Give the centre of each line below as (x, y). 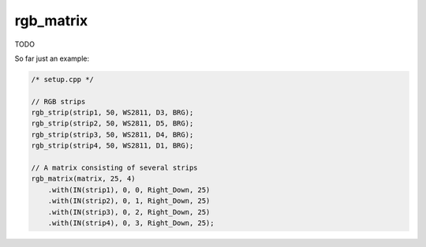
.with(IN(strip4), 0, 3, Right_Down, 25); (131, 223)
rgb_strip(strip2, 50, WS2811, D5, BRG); (112, 123)
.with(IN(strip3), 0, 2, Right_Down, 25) (129, 212)
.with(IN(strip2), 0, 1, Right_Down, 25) (129, 201)
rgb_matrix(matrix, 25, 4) (83, 179)
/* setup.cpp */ (63, 79)
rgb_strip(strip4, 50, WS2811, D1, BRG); (112, 146)
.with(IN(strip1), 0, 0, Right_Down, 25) (129, 190)
